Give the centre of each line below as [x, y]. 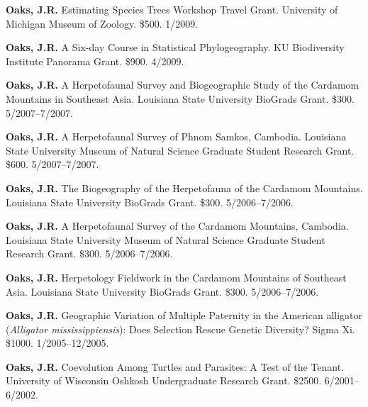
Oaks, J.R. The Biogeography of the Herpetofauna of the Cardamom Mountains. [184, 188]
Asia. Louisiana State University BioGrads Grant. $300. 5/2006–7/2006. [162, 291]
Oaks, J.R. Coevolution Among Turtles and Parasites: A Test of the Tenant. [175, 366]
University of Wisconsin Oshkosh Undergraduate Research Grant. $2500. [164, 380]
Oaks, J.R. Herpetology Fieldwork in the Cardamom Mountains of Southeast [176, 277]
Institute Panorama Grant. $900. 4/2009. [95, 61]
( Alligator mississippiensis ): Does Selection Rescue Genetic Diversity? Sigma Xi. [180, 329]
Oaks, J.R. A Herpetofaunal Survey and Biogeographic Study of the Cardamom [183, 85]
